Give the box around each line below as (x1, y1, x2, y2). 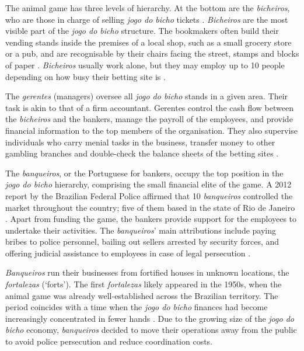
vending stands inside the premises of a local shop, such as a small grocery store (5, 36, 292, 48)
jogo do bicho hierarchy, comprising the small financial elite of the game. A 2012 (5, 178, 292, 190)
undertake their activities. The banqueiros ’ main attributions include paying (5, 224, 277, 236)
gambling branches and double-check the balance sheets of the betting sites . (5, 147, 279, 159)
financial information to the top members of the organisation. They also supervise (5, 124, 298, 136)
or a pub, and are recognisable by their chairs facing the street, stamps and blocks (5, 47, 299, 60)
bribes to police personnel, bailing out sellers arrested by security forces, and (5, 235, 279, 248)
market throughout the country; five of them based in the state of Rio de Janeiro (5, 201, 295, 213)
